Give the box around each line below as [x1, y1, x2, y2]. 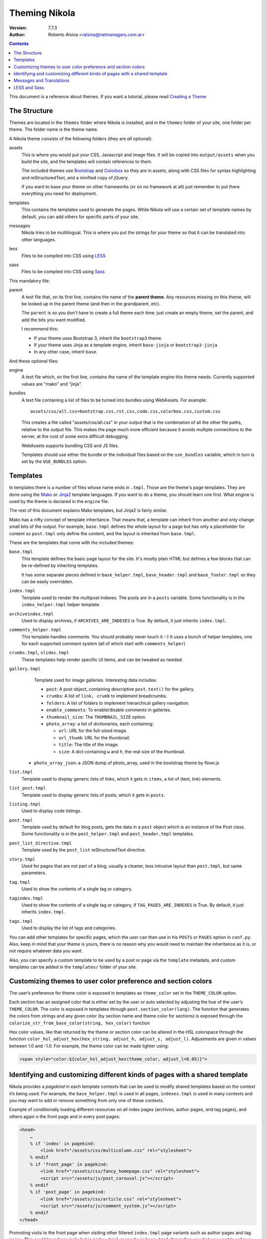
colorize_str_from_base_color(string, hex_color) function [9, 1020, 150, 1026]
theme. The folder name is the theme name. [9, 126, 98, 132]
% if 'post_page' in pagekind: [30, 1189, 106, 1195]
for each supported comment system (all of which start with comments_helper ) [21, 641, 185, 647]
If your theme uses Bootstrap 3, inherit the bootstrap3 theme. [34, 335, 163, 341]
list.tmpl [9, 769, 33, 775]
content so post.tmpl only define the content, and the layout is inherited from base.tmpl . [9, 530, 196, 536]
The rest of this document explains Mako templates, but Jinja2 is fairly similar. [9, 507, 168, 513]
